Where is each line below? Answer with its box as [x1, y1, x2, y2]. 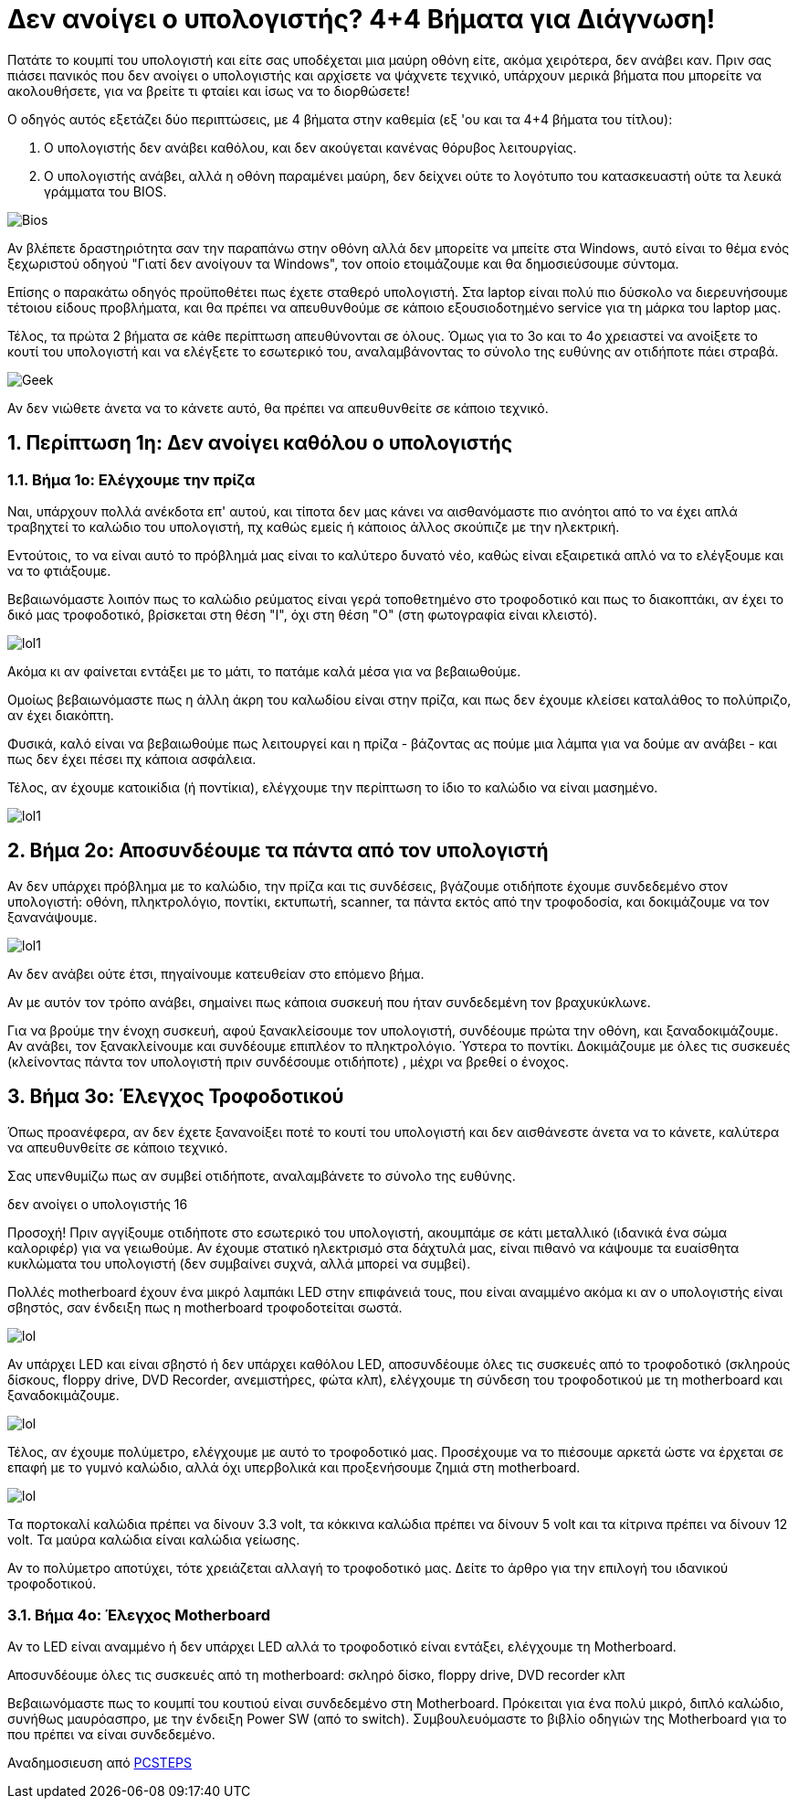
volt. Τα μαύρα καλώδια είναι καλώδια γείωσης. [7, 1531, 300, 1547]
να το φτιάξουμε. [7, 562, 111, 579]
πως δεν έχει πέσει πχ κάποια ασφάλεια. [7, 750, 257, 767]
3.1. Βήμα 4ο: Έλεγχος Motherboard [7, 1606, 271, 1625]
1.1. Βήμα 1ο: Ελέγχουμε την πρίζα [7, 470, 256, 489]
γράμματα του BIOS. [44, 183, 167, 199]
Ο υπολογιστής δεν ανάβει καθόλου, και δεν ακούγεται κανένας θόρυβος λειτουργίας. [44, 139, 577, 155]
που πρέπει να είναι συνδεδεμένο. [7, 1726, 215, 1743]
